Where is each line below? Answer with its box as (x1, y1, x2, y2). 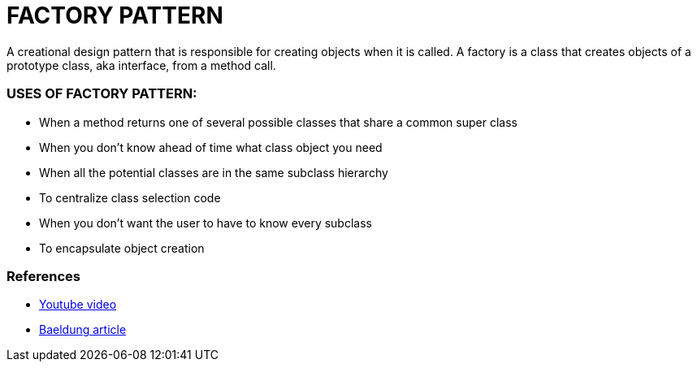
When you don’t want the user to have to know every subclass (39, 215, 372, 230)
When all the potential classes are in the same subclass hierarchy (39, 165, 388, 180)
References (6, 267, 80, 284)
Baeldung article (39, 323, 127, 337)
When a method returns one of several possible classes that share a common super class (39, 115, 517, 129)
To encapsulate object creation (39, 240, 205, 255)
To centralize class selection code (39, 190, 221, 205)
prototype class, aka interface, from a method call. (6, 58, 276, 72)
